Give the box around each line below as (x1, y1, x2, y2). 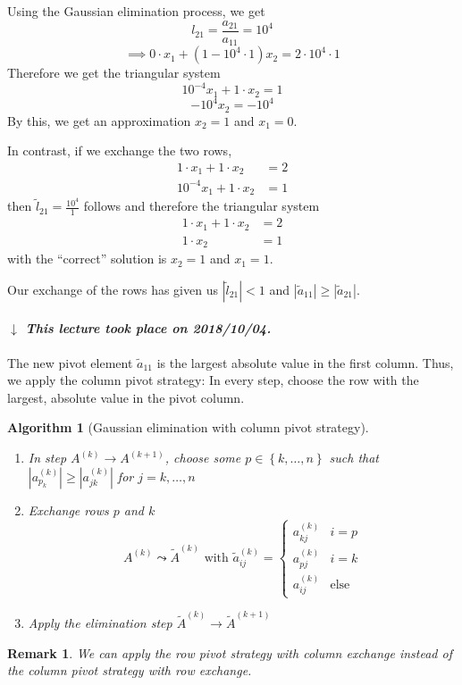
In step (28, 448, 67, 467)
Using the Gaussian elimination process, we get (7, 2, 265, 20)
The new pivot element (7, 353, 133, 372)
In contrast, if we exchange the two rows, (7, 141, 232, 160)
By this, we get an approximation (7, 111, 191, 129)
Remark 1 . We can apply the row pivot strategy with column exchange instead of (7, 643, 452, 662)
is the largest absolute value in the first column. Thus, (156, 353, 454, 372)
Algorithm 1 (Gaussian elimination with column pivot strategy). (7, 418, 369, 437)
